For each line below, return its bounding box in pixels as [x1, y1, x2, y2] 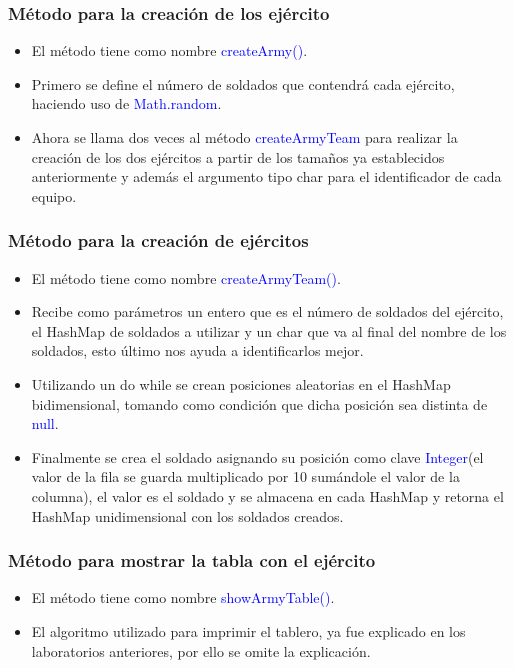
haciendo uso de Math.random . [31, 93, 222, 114]
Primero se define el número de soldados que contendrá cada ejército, [31, 73, 455, 94]
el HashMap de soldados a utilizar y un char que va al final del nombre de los [31, 320, 507, 341]
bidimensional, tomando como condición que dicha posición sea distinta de [31, 393, 488, 414]
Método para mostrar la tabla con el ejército [8, 548, 376, 573]
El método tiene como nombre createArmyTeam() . [31, 267, 341, 288]
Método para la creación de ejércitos [8, 228, 309, 253]
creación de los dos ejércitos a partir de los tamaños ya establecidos [31, 146, 445, 167]
